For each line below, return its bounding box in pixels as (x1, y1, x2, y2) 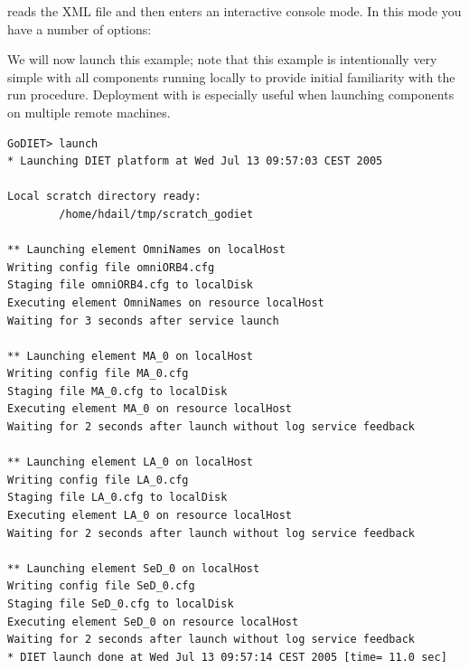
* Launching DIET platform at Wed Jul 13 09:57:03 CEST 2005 (7, 155, 383, 168)
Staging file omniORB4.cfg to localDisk (7, 278, 254, 292)
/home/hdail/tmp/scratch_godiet (59, 207, 254, 221)
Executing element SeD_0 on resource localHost (7, 615, 299, 628)
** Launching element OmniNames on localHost (7, 243, 286, 257)
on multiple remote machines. (7, 102, 171, 121)
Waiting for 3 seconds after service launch (7, 314, 279, 327)
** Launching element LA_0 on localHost (7, 456, 254, 469)
